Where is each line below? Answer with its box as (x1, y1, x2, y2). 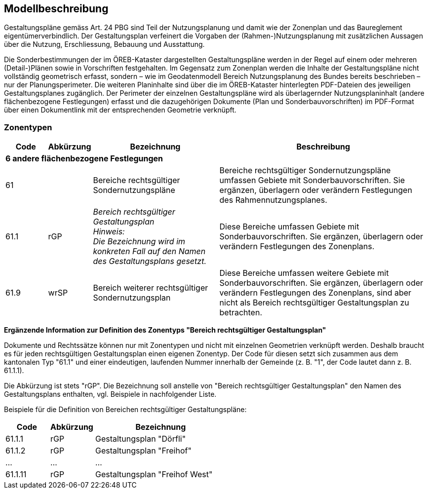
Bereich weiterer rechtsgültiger (93, 283, 208, 293)
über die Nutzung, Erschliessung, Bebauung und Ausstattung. (4, 40, 205, 49)
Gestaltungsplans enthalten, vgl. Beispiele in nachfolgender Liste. (4, 390, 217, 399)
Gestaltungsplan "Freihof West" (95, 469, 213, 480)
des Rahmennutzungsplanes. (219, 195, 327, 205)
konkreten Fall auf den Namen (93, 246, 206, 257)
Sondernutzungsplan (93, 293, 171, 303)
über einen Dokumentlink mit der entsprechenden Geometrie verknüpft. (4, 106, 236, 114)
